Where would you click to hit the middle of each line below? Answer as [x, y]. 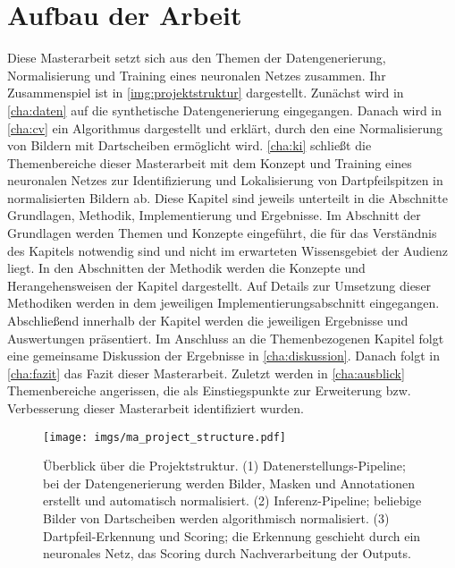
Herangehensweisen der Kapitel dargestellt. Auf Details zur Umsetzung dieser [219, 285]
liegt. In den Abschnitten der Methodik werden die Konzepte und [186, 268]
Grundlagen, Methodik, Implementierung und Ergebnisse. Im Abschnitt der [214, 215]
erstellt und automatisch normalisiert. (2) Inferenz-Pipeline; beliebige [232, 500]
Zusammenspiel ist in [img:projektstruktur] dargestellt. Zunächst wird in [206, 93]
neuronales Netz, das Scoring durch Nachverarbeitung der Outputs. [227, 553]
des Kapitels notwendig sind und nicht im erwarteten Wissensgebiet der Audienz [227, 250]
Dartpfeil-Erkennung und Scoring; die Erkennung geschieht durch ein [232, 535]
